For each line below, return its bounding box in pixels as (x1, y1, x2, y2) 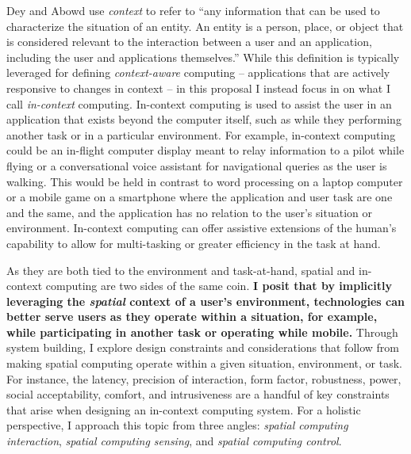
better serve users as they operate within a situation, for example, (6, 308, 378, 325)
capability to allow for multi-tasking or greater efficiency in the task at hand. (6, 235, 381, 251)
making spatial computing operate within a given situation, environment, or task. (6, 355, 402, 372)
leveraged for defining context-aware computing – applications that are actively (6, 64, 390, 81)
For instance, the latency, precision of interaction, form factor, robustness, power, (6, 370, 401, 387)
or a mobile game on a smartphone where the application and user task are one (6, 189, 393, 205)
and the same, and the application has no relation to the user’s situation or (6, 204, 372, 220)
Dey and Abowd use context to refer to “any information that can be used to (6, 2, 380, 18)
